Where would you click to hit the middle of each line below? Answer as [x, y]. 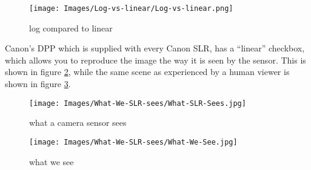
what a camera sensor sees [78, 123]
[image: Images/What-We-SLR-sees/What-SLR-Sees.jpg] [138, 103]
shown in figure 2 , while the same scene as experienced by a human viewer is [147, 72]
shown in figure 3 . [38, 84]
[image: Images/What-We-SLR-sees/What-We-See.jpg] [133, 142]
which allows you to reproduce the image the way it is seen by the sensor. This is [155, 60]
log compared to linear [71, 28]
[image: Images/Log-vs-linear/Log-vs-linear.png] [131, 8]
